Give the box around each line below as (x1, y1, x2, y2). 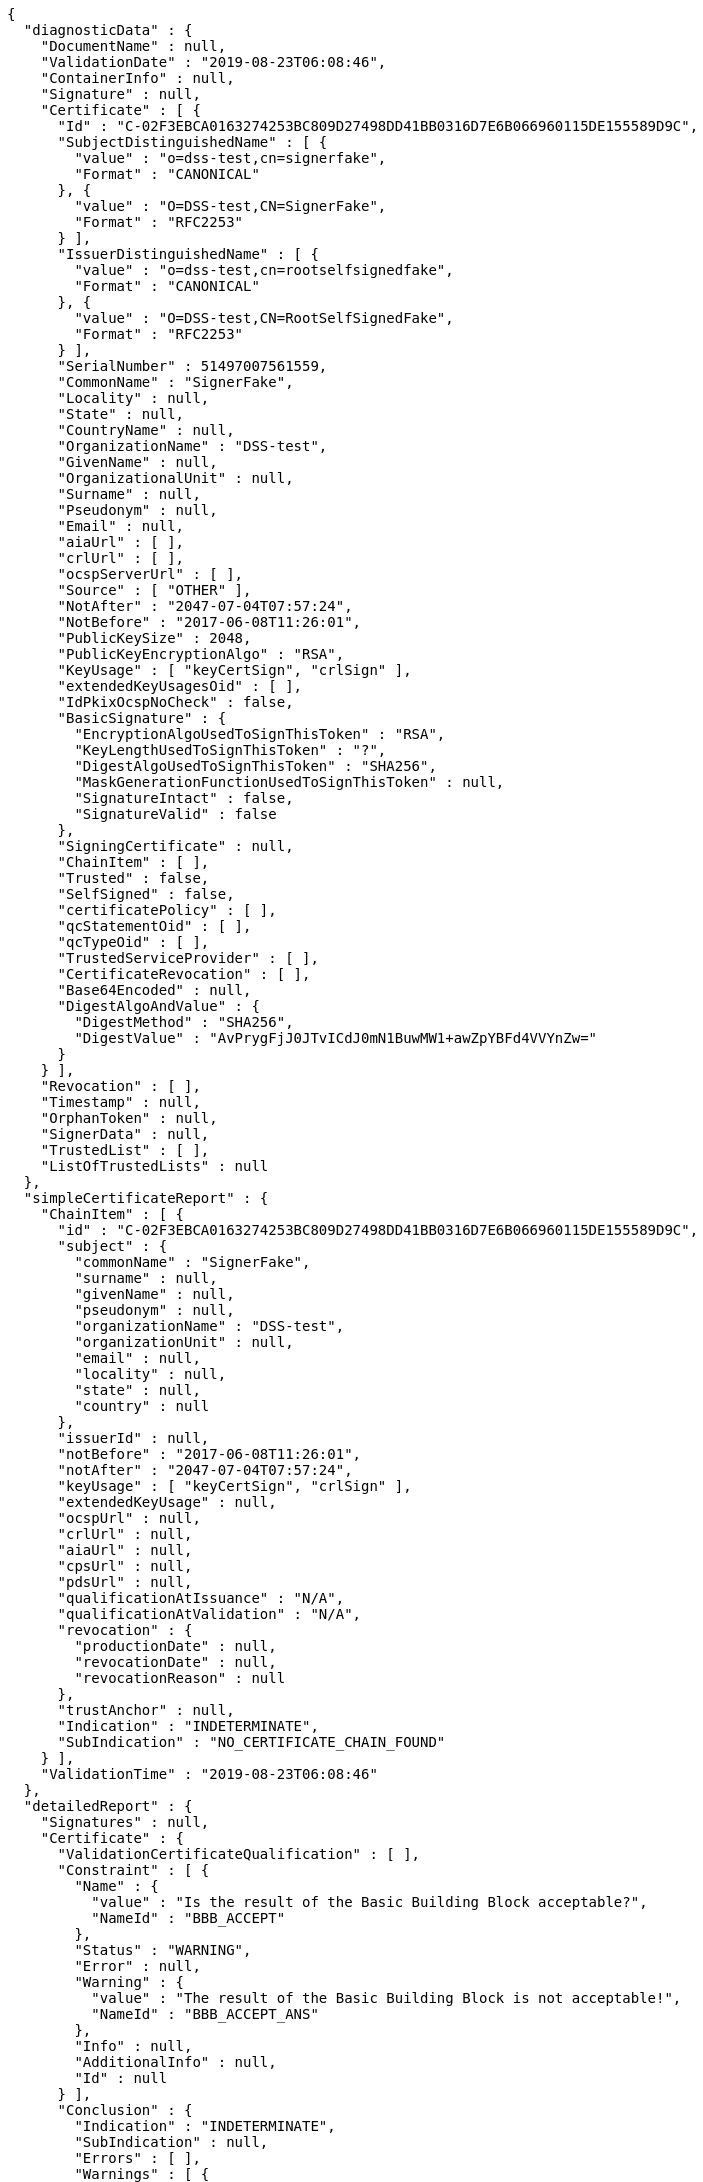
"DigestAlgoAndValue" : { (57, 998, 260, 1014)
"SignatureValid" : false (74, 806, 277, 822)
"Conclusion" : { (57, 2102, 193, 2118)
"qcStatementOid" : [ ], (57, 918, 252, 934)
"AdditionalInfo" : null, (74, 2054, 277, 2070)
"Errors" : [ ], (74, 2150, 201, 2166)
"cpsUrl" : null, (57, 1558, 193, 1574)
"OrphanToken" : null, (40, 1110, 218, 1126)
